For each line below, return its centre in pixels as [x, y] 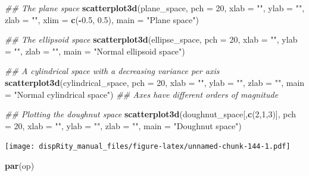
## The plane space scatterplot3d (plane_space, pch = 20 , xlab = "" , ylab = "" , [155, 8]
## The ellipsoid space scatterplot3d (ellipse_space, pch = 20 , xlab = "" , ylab [151, 39]
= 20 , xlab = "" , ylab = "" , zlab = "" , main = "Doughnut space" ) [123, 125]
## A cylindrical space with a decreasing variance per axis [112, 71]
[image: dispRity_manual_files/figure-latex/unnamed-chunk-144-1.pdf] [148, 147]
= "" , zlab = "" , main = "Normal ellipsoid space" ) [95, 51]
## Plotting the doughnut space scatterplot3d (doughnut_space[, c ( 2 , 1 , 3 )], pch [151, 114]
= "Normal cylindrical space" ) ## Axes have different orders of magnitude [142, 94]
